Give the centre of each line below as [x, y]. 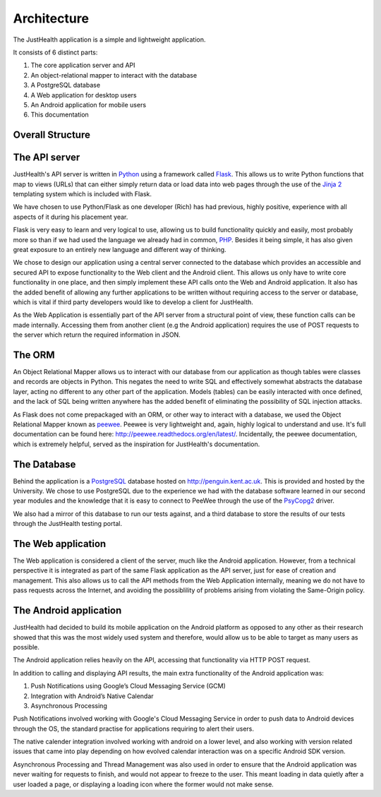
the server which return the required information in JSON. [97, 335]
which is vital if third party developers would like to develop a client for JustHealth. [133, 302]
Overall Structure [52, 135]
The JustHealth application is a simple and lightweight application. [109, 40]
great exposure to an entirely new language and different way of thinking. [120, 249]
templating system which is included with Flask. [82, 193]
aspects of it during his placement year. [71, 217]
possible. [26, 647]
